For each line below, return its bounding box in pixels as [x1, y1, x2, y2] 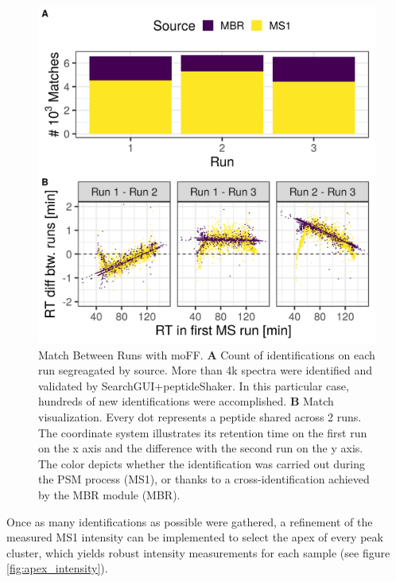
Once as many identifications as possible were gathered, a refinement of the [6, 513, 373, 530]
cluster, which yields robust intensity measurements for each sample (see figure [6, 544, 390, 561]
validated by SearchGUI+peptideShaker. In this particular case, [38, 377, 349, 394]
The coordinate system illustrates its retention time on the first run [38, 424, 367, 440]
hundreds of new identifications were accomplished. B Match [38, 393, 334, 409]
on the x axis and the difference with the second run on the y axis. [38, 440, 363, 456]
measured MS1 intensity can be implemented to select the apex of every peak [6, 529, 383, 545]
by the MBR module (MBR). [38, 486, 181, 502]
